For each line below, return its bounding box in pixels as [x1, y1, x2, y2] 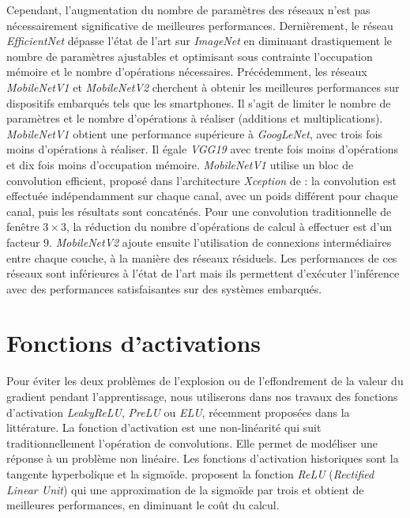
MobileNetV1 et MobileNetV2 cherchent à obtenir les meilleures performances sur [6, 78, 400, 95]
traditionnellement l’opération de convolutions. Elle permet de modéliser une [6, 434, 378, 451]
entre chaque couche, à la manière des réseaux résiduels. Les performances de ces [6, 249, 397, 266]
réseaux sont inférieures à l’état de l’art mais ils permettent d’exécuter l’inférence [6, 265, 400, 282]
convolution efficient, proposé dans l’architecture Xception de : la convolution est [6, 172, 397, 188]
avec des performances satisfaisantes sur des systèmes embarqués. [6, 280, 322, 297]
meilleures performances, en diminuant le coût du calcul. [6, 497, 280, 513]
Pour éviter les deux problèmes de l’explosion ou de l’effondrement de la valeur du [6, 372, 404, 389]
